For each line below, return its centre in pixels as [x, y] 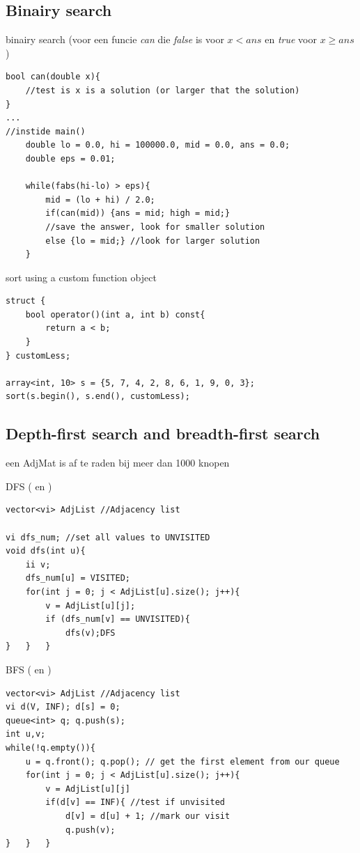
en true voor [291, 39]
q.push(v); [90, 830]
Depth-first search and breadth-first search [163, 433]
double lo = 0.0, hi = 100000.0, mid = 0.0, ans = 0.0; [158, 145]
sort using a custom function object [81, 277]
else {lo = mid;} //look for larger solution [153, 241]
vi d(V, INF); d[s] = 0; [63, 707]
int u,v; [26, 734]
